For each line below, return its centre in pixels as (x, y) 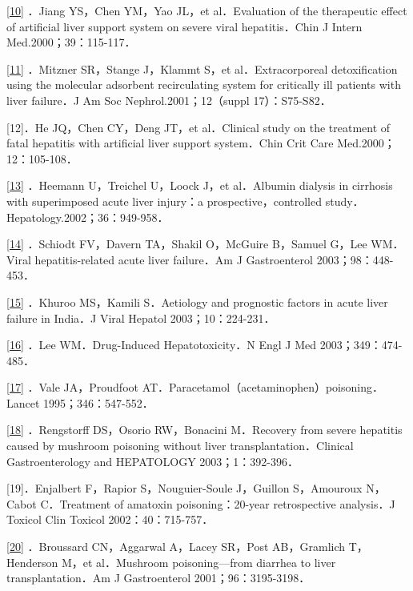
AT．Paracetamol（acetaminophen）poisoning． (263, 387)
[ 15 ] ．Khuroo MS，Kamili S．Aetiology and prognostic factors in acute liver (197, 302)
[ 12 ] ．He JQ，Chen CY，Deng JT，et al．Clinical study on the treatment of (198, 127)
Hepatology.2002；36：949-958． (88, 217)
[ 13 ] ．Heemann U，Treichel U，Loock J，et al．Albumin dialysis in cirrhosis (200, 185)
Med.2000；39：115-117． (71, 42)
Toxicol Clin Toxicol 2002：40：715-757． (110, 519)
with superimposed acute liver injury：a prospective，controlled (164, 201)
